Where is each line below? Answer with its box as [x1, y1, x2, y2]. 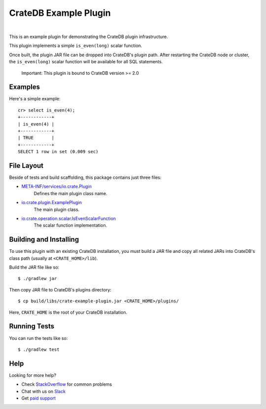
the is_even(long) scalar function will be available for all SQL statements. [9, 59, 163, 65]
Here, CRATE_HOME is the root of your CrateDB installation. [9, 309, 128, 315]
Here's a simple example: [9, 96, 61, 102]
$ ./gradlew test [18, 346, 60, 352]
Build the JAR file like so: [9, 264, 60, 270]
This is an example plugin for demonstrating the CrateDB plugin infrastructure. [9, 34, 168, 40]
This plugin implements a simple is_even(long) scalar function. [9, 42, 142, 49]
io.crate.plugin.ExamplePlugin [21, 200, 82, 205]
